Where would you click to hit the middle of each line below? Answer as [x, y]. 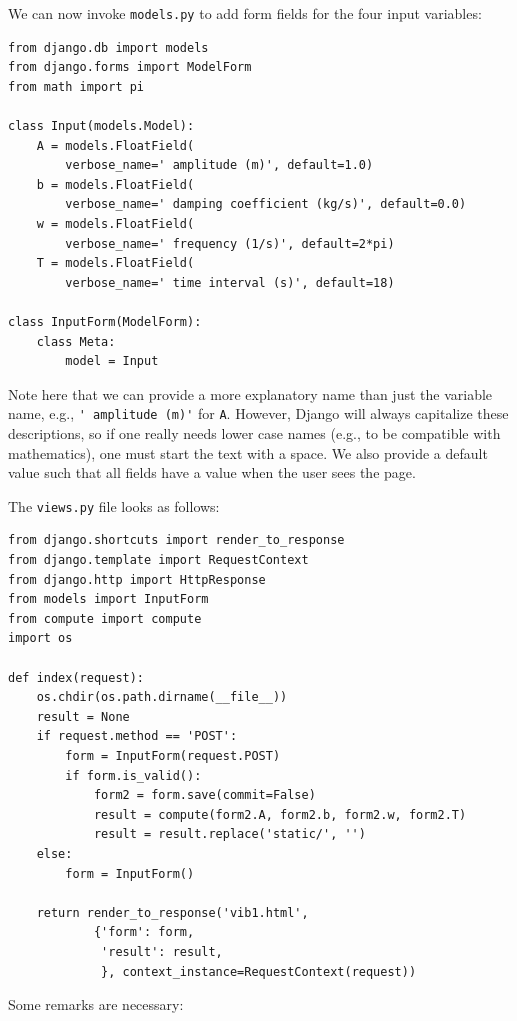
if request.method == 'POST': [137, 736]
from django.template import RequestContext [158, 560]
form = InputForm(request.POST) [173, 755]
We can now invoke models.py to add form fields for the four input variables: [245, 13]
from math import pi [76, 86]
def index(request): [76, 677]
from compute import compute [105, 618]
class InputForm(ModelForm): [105, 321]
